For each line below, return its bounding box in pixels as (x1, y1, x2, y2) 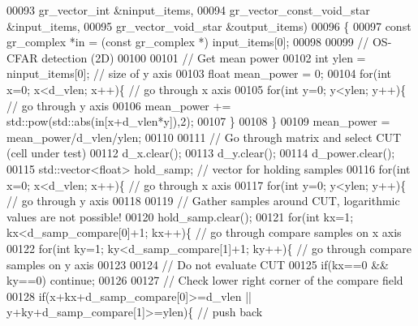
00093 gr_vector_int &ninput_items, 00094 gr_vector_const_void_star (6, 2, 370, 18)
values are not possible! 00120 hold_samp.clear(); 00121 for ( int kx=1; (6, 208, 354, 225)
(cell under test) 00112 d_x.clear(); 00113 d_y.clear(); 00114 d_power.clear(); (6, 144, 395, 161)
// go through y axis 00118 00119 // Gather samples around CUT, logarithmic (6, 192, 400, 209)
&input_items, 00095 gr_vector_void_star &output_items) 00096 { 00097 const (6, 17, 412, 34)
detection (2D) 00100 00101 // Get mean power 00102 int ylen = (41, 49, 366, 66)
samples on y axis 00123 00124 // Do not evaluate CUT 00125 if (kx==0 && (6, 255, 389, 272)
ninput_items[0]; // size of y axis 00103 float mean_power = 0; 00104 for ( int (6, 65, 392, 82)
